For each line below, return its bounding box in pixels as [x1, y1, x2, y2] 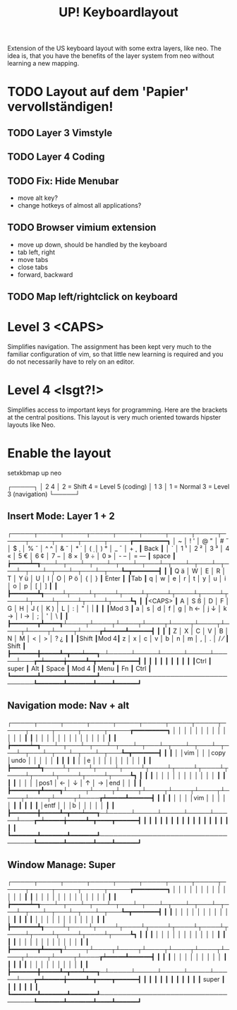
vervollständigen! [7, 99, 114, 115]
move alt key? [17, 194, 59, 202]
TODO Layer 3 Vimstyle [7, 126, 113, 138]
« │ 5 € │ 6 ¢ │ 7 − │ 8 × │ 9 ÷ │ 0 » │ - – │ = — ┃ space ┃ [7, 552, 176, 560]
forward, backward [17, 270, 73, 279]
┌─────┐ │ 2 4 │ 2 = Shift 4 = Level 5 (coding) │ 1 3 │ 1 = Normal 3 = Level [7, 482, 230, 491]
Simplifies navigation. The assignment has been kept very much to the [7, 343, 212, 351]
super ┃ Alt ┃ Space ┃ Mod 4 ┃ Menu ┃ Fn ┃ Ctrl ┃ [7, 664, 152, 672]
